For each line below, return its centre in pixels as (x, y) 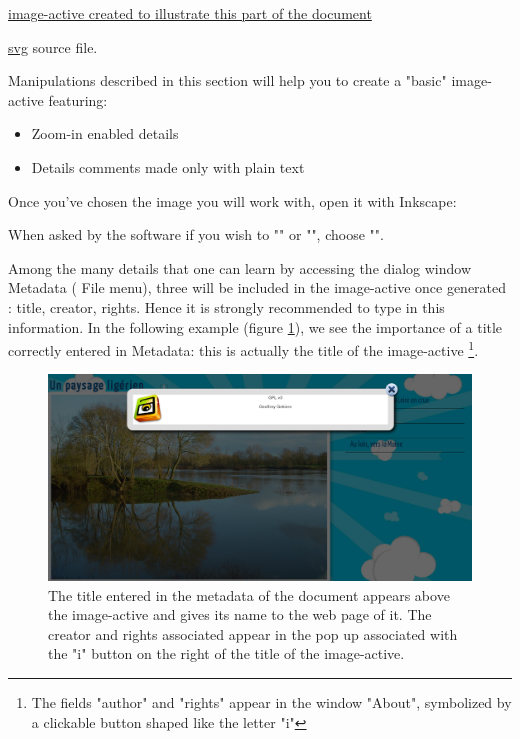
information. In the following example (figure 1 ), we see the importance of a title (255, 326)
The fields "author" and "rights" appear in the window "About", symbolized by (271, 701)
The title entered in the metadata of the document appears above (249, 594)
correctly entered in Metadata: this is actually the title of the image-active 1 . (243, 348)
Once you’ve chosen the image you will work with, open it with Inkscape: (232, 200)
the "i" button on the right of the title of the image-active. (226, 653)
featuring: (78, 99)
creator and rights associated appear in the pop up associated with (253, 633)
